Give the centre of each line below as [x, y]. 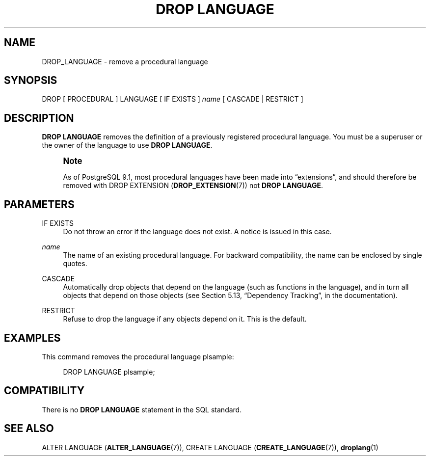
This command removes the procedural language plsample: [138, 356]
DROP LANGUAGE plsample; [109, 372]
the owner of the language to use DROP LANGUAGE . [127, 145]
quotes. [75, 264]
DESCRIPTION [39, 118]
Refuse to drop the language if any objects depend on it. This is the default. [185, 319]
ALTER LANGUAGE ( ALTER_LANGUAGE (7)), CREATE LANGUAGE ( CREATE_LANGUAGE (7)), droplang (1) [210, 447]
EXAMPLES [32, 338]
